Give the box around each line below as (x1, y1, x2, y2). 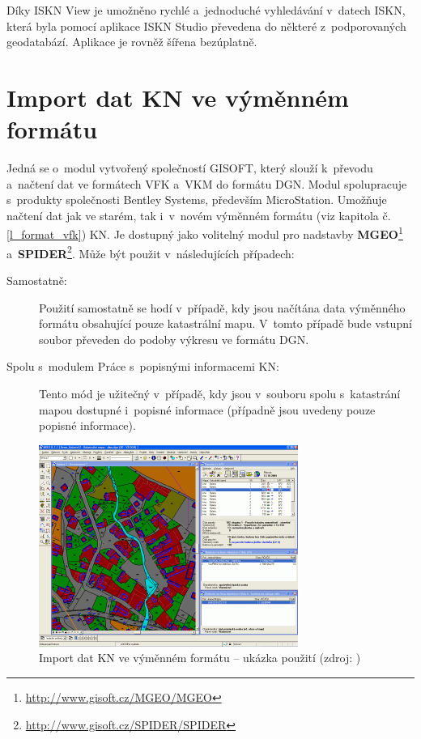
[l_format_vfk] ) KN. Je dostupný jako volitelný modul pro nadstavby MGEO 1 (6, 223, 403, 243)
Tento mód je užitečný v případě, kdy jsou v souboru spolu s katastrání (39, 384, 401, 401)
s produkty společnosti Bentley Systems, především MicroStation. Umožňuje (6, 191, 387, 208)
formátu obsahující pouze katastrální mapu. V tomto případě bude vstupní (39, 315, 412, 332)
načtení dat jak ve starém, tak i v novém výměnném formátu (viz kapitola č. (6, 206, 391, 223)
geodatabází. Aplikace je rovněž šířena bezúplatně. (6, 33, 257, 50)
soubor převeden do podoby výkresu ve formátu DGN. (39, 330, 309, 347)
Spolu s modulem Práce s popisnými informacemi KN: (6, 358, 279, 375)
